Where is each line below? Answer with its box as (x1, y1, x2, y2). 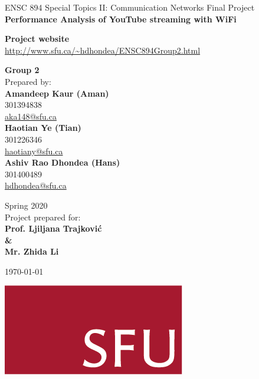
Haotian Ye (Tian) (5, 121, 81, 134)
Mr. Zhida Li (5, 245, 59, 258)
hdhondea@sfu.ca (5, 179, 67, 192)
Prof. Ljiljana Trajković (5, 222, 102, 235)
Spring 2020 (5, 199, 48, 211)
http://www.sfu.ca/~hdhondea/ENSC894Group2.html (5, 44, 201, 56)
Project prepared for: (5, 210, 81, 223)
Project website (5, 32, 70, 45)
